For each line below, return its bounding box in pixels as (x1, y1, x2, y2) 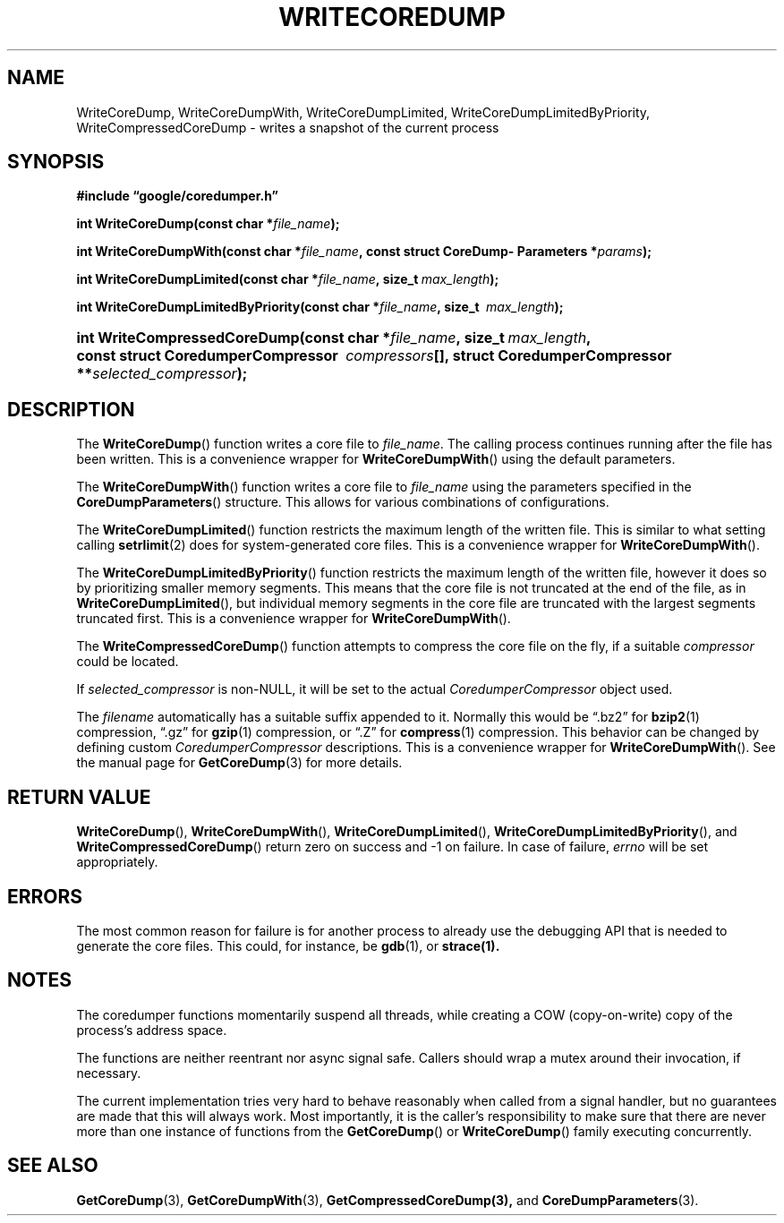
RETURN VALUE (7, 785, 151, 808)
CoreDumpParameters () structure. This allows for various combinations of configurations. (76, 494, 609, 510)
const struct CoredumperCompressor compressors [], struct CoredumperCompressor (76, 346, 672, 365)
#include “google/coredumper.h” (76, 188, 278, 204)
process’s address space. (76, 1022, 227, 1038)
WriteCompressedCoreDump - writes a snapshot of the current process (76, 119, 499, 135)
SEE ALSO (7, 1154, 98, 1177)
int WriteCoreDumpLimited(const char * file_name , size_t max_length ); (76, 271, 499, 287)
